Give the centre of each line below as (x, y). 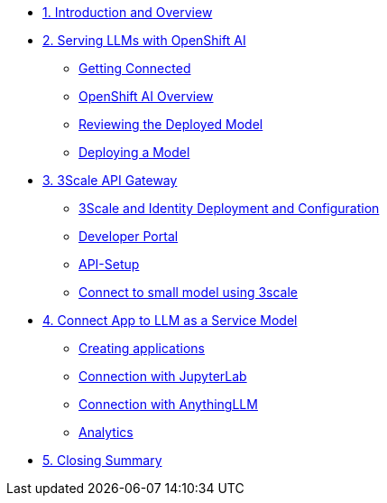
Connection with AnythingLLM (168, 404)
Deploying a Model (134, 152)
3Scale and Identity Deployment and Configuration (229, 208)
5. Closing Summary (102, 460)
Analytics (106, 432)
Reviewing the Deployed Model (171, 124)
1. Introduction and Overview (128, 12)
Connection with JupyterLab (163, 376)
